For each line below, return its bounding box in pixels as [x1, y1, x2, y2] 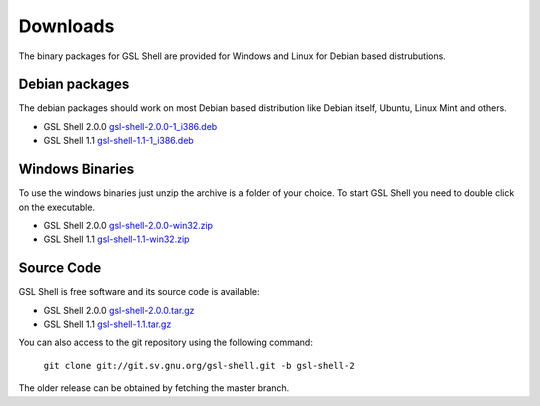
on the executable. [18, 201, 95, 213]
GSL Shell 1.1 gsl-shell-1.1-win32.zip [43, 233, 190, 245]
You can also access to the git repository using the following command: [18, 336, 314, 349]
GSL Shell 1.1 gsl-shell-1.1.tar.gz [43, 318, 172, 330]
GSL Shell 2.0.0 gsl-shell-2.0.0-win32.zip [43, 219, 214, 231]
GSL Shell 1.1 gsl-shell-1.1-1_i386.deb [43, 135, 194, 147]
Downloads [18, 15, 115, 37]
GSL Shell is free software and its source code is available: [18, 286, 260, 298]
